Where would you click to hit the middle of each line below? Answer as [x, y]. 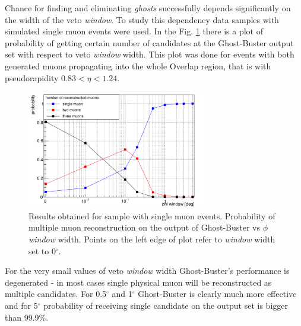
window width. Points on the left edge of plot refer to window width [152, 239]
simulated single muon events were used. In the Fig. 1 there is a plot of [134, 31]
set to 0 [42, 250]
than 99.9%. [27, 317]
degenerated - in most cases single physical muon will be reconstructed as [138, 282]
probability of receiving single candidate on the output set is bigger [166, 305]
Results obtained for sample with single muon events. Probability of [152, 215]
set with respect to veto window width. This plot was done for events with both [150, 54]
